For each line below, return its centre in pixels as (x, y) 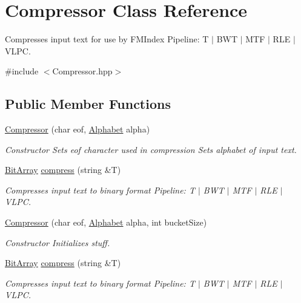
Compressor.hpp (82, 71)
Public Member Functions (88, 104)
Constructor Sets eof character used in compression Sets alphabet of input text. (151, 149)
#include (22, 71)
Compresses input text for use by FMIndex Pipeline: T (107, 39)
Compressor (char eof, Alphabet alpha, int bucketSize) (106, 222)
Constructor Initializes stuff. (58, 242)
